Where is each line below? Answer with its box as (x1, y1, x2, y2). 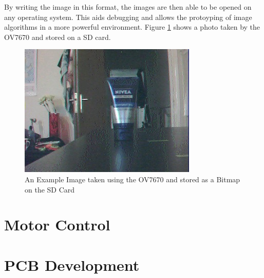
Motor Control (4, 214, 110, 235)
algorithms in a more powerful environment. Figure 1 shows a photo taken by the (4, 22, 260, 32)
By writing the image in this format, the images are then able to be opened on (4, 2, 252, 12)
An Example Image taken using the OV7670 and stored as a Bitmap (25, 174, 240, 184)
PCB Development (4, 254, 140, 275)
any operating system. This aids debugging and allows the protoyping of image (4, 11, 252, 22)
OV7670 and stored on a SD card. (4, 31, 111, 42)
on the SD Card (25, 184, 75, 195)
